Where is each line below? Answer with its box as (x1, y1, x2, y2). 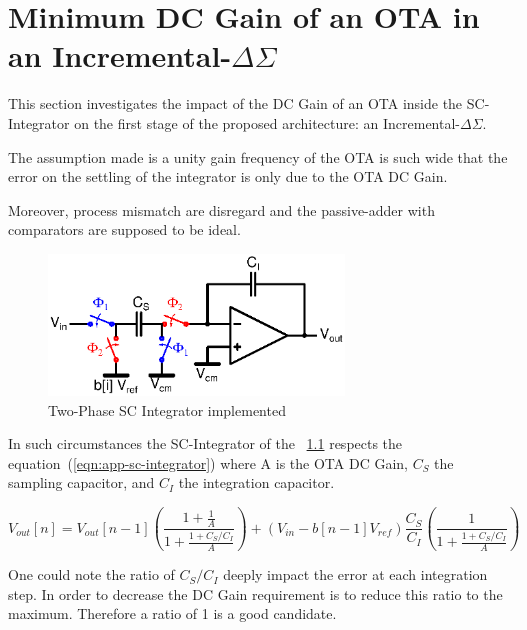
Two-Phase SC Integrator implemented (48, 399, 286, 420)
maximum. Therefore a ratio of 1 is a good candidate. (8, 603, 337, 624)
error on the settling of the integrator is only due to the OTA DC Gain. (8, 166, 448, 187)
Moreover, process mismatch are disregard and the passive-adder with (8, 199, 435, 220)
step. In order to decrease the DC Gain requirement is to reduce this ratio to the (8, 583, 503, 604)
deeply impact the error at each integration (223, 564, 488, 585)
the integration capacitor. (178, 472, 335, 493)
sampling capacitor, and (8, 472, 155, 493)
